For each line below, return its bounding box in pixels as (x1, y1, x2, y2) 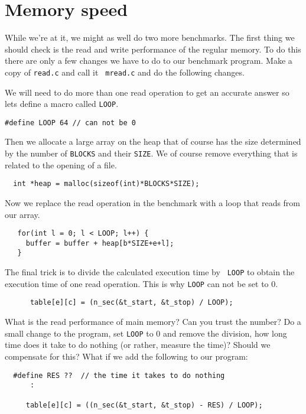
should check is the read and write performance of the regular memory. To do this (5, 43, 301, 55)
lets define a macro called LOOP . (5, 97, 119, 110)
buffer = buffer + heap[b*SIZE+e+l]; (25, 239, 174, 247)
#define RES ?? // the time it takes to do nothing (13, 371, 225, 380)
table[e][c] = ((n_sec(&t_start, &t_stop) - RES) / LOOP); (25, 400, 263, 409)
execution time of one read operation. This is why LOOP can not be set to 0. (5, 277, 278, 289)
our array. (5, 208, 40, 220)
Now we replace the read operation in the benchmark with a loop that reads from (5, 196, 301, 208)
